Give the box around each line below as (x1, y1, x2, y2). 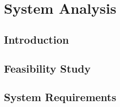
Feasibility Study (4, 60, 91, 76)
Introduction (4, 31, 69, 47)
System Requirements (4, 89, 117, 105)
